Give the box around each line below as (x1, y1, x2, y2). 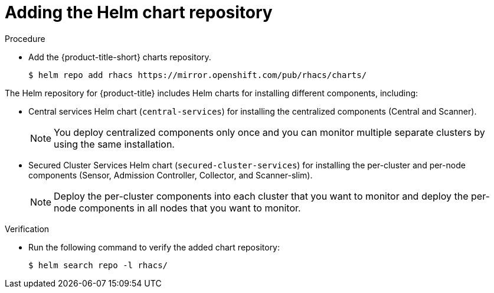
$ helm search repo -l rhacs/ (28, 260, 168, 270)
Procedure (5, 33, 45, 44)
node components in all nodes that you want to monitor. (54, 201, 301, 214)
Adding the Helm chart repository (5, 2, 273, 22)
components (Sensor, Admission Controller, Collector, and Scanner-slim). (28, 170, 313, 180)
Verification (5, 223, 50, 234)
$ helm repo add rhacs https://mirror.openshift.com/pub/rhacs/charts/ (28, 70, 367, 80)
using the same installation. (54, 138, 175, 150)
